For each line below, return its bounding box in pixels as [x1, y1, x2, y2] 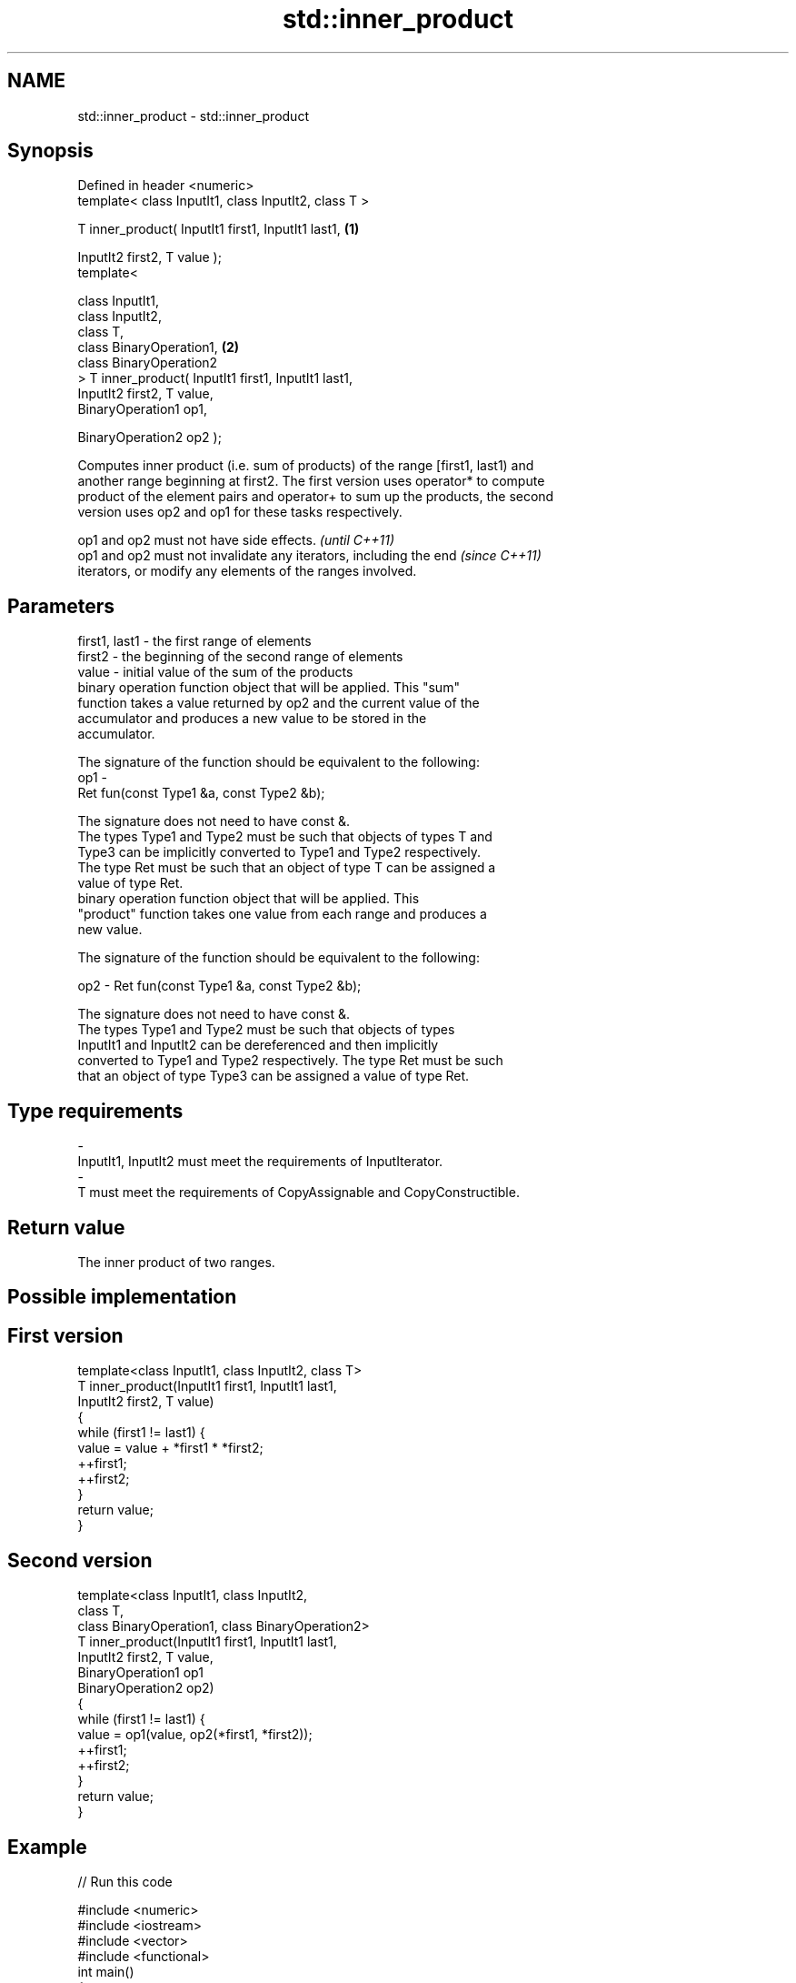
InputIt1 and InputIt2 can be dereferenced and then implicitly [77, 1037, 439, 1053]
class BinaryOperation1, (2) [77, 339, 240, 356]
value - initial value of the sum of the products [77, 664, 353, 680]
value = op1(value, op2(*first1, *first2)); [77, 1726, 313, 1743]
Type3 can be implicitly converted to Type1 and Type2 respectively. [77, 844, 482, 861]
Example [7, 1835, 87, 1858]
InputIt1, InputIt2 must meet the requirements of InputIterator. [77, 1153, 443, 1170]
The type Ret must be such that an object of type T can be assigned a [77, 860, 496, 876]
